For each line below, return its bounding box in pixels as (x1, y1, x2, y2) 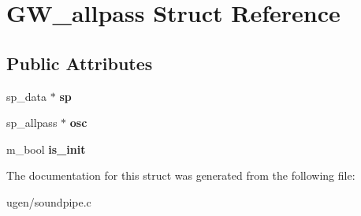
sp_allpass (6, 114, 58, 131)
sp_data (6, 88, 47, 104)
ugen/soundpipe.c (6, 193, 91, 210)
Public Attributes (6, 50, 153, 75)
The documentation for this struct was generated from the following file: (6, 167, 355, 184)
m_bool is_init (6, 140, 86, 157)
